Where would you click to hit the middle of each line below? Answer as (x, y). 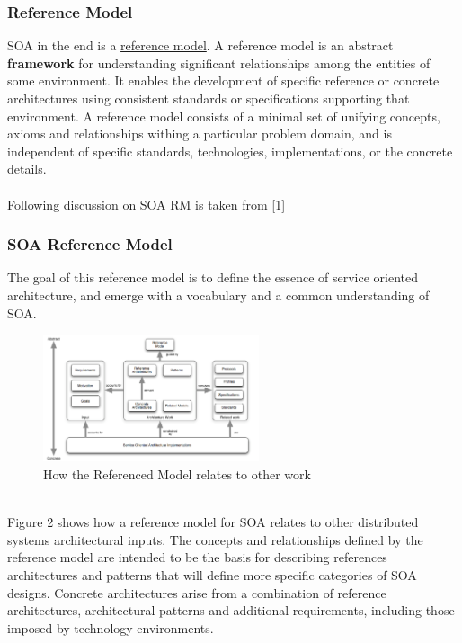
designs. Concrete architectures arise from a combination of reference (197, 592)
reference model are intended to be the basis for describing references (197, 557)
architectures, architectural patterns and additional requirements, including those (231, 610)
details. (27, 169)
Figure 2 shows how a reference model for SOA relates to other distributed (213, 522)
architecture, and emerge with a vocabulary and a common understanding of (218, 295)
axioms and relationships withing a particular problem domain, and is (200, 134)
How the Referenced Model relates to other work (177, 473)
